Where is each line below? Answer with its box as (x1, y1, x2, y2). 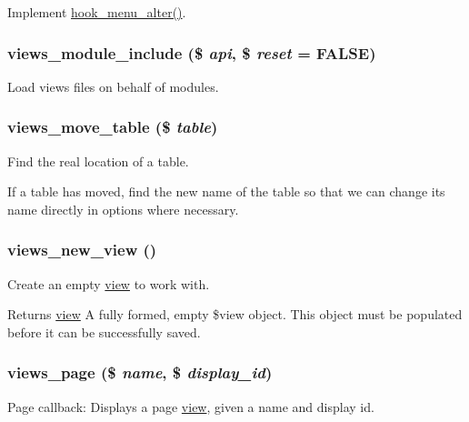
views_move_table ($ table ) (7, 116, 218, 138)
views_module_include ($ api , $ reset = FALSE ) (7, 41, 376, 64)
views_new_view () (7, 238, 157, 261)
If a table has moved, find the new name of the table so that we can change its (7, 182, 445, 201)
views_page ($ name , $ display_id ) (7, 361, 273, 384)
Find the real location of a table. (7, 151, 189, 170)
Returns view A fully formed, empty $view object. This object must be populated (7, 305, 463, 324)
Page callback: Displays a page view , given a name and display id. (7, 397, 374, 416)
